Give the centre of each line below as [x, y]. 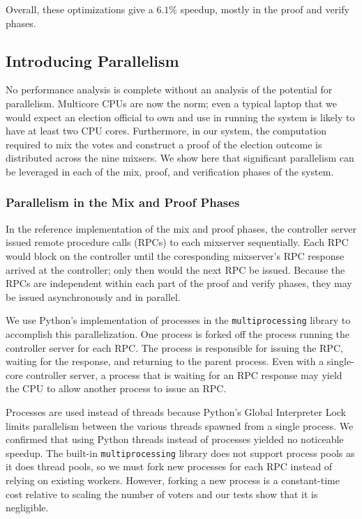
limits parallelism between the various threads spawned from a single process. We [180, 425]
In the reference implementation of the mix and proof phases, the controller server [181, 228]
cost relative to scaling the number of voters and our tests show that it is [162, 494]
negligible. [27, 508]
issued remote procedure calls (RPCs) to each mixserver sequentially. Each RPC [177, 242]
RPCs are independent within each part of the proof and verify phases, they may [179, 283]
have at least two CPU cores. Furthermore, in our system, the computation [166, 131]
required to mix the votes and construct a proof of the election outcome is [164, 144]
